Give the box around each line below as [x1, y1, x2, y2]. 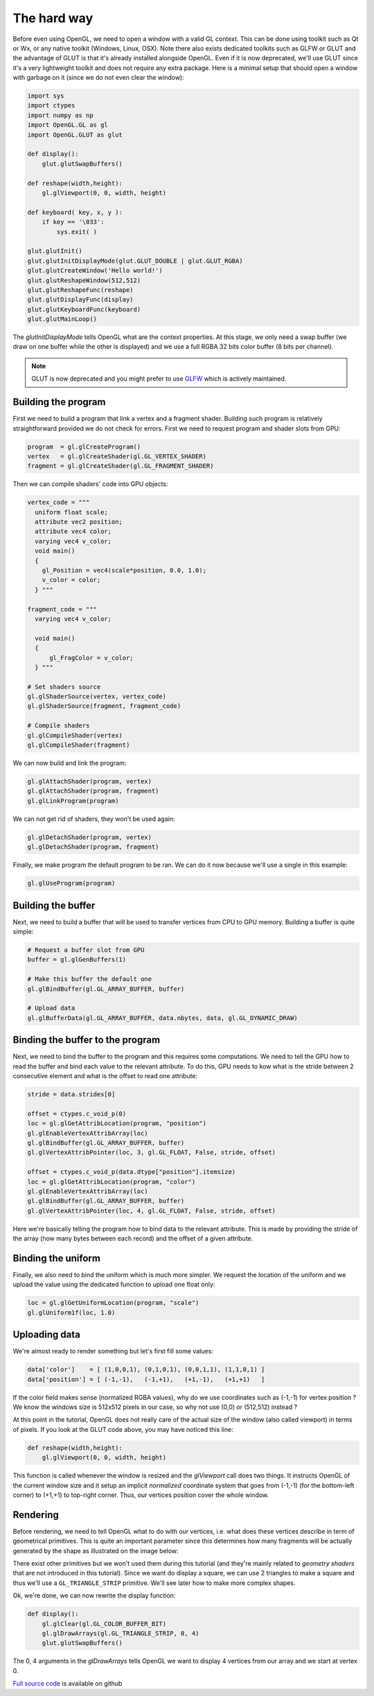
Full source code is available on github [12, 1679, 123, 1688]
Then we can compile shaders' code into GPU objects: [12, 480, 168, 488]
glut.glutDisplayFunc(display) [27, 295, 134, 304]
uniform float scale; [35, 508, 109, 516]
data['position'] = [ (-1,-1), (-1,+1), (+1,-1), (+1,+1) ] [27, 1375, 265, 1383]
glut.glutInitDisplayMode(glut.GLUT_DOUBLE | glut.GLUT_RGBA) [27, 257, 243, 265]
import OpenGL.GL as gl [27, 121, 109, 129]
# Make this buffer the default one [27, 975, 152, 983]
